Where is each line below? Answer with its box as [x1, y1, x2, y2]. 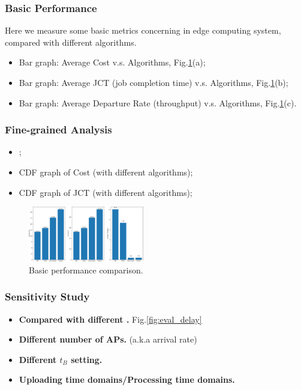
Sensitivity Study [5, 289, 90, 304]
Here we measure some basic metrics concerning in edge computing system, [5, 24, 281, 37]
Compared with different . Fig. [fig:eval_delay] [19, 312, 202, 325]
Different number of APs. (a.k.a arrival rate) [19, 333, 197, 346]
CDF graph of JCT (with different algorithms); [19, 186, 192, 198]
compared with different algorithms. [5, 35, 137, 48]
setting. [71, 353, 103, 365]
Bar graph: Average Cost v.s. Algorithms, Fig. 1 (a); [19, 56, 206, 69]
